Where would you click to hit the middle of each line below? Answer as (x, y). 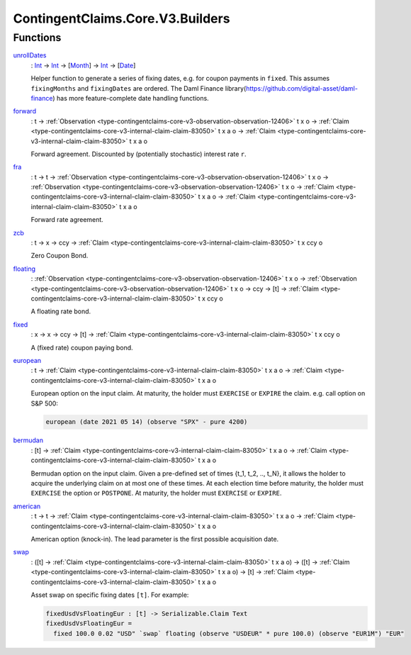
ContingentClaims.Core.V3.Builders (122, 18)
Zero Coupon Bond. (60, 256)
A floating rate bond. (61, 311)
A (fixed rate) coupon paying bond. (82, 347)
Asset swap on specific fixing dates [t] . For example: (110, 595)
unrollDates (30, 55)
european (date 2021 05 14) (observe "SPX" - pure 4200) (147, 422)
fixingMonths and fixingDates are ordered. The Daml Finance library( (139, 88)
